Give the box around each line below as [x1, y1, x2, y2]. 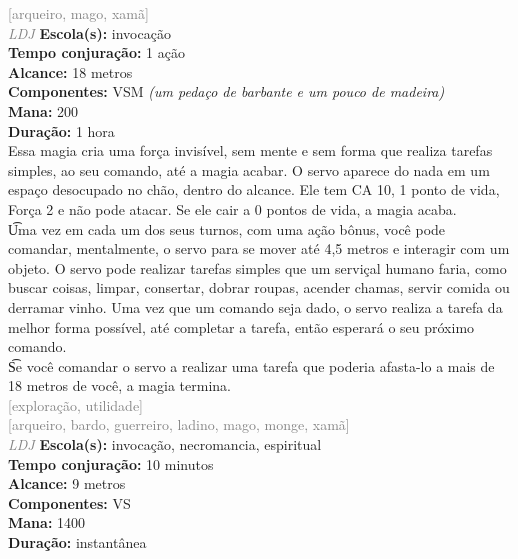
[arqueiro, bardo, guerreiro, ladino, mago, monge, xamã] [8, 414, 350, 435]
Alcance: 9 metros [8, 473, 126, 494]
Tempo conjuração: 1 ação [8, 42, 185, 63]
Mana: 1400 [8, 512, 86, 533]
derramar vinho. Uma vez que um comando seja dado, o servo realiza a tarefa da [8, 296, 503, 317]
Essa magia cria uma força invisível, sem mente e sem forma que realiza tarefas [8, 140, 493, 161]
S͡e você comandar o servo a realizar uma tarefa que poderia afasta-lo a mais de [8, 355, 495, 376]
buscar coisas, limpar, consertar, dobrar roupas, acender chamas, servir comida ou [8, 277, 510, 298]
